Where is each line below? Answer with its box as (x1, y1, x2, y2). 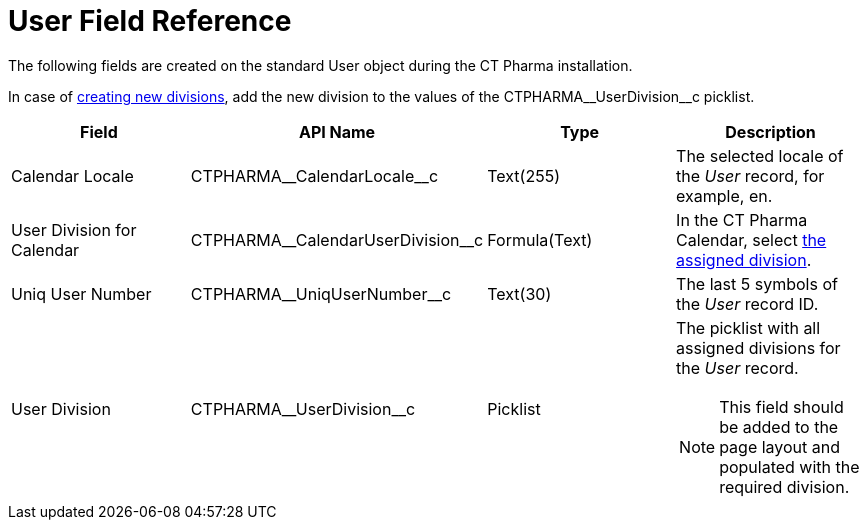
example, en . (676, 185, 773, 206)
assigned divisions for (676, 337, 841, 358)
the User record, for (676, 165, 825, 186)
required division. (719, 476, 850, 497)
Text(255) (487, 165, 560, 186)
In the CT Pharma (676, 209, 808, 230)
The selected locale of (676, 145, 844, 166)
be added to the (719, 416, 839, 437)
